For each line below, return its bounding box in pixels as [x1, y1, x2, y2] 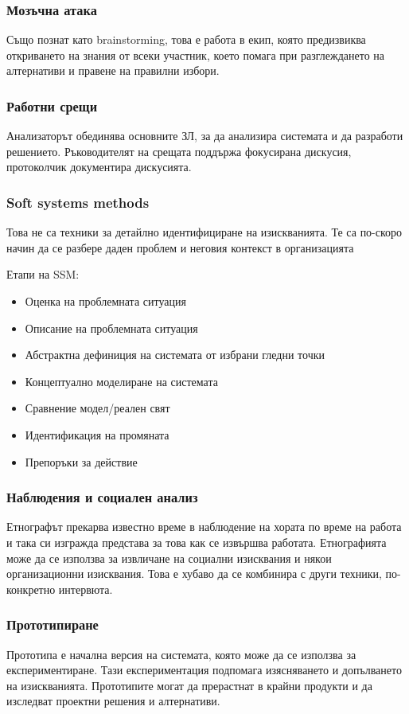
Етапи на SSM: [6, 266, 80, 283]
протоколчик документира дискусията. [6, 158, 192, 175]
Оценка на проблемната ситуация [25, 293, 186, 309]
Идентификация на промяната [25, 426, 169, 443]
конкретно [6, 580, 56, 597]
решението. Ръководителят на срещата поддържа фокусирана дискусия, [6, 142, 352, 159]
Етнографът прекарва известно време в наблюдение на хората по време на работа [6, 518, 402, 535]
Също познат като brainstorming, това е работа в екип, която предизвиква [6, 31, 366, 48]
